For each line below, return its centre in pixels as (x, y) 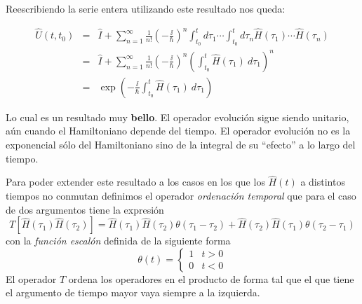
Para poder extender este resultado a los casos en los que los (135, 182)
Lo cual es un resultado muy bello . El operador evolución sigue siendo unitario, (177, 117)
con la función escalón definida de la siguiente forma (118, 241)
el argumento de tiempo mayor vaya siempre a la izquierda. (133, 292)
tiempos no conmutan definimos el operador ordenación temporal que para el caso (181, 196)
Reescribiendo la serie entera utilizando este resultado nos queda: (146, 8)
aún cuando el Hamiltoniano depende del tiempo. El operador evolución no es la (178, 131)
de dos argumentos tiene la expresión (85, 209)
